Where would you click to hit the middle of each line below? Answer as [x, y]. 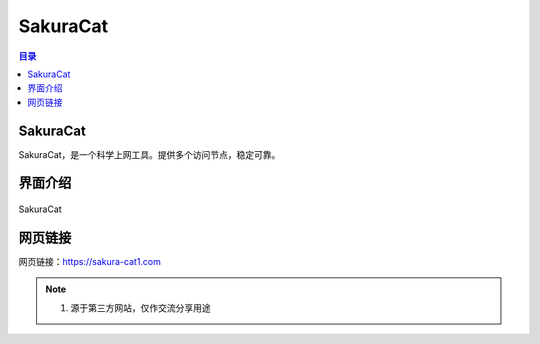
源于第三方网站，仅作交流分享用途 [140, 307]
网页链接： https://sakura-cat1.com [90, 261]
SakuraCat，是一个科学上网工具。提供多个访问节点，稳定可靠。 [149, 154]
